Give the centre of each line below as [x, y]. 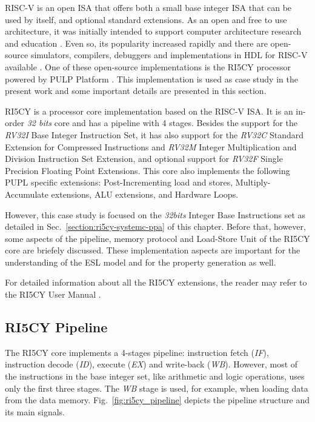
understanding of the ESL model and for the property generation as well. [141, 262]
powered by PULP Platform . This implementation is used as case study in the [151, 79]
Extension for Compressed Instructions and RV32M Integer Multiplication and [151, 146]
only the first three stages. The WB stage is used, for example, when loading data [157, 388]
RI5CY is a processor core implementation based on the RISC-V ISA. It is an [149, 111]
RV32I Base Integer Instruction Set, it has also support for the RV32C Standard [154, 134]
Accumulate [27, 194]
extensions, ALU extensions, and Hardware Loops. [145, 194]
